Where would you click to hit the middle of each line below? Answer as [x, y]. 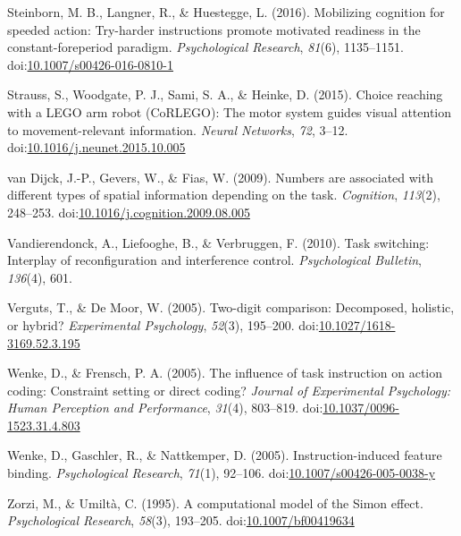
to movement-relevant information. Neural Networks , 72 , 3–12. [178, 129]
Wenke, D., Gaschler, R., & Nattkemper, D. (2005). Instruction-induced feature [225, 455]
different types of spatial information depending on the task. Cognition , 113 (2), [224, 195]
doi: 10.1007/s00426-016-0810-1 [90, 64]
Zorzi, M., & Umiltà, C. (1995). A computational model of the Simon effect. [215, 502]
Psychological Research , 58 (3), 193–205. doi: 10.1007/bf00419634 [181, 520]
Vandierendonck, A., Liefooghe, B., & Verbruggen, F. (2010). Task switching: [218, 242]
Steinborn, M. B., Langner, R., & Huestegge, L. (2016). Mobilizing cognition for [226, 12]
